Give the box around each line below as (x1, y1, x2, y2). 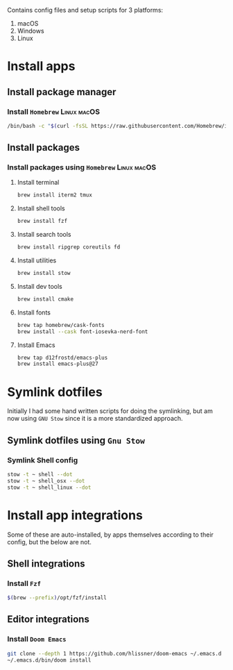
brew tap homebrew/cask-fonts (17, 321, 105, 328)
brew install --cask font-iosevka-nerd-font (17, 328, 148, 335)
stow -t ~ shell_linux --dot (7, 484, 92, 491)
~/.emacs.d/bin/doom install (7, 656, 92, 664)
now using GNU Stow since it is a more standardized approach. (7, 414, 183, 423)
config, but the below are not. (7, 537, 92, 546)
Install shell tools (17, 204, 66, 212)
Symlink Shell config (7, 455, 78, 464)
